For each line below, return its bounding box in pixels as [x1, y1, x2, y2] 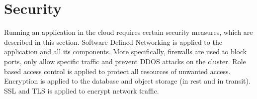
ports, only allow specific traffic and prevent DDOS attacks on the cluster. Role [4, 56, 246, 66]
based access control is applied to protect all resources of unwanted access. [4, 66, 231, 76]
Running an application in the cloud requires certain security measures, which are [4, 27, 253, 37]
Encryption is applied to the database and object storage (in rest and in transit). [4, 76, 251, 86]
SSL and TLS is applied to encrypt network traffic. [4, 85, 159, 96]
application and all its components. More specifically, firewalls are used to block [4, 46, 247, 57]
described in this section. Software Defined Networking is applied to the [4, 36, 222, 47]
